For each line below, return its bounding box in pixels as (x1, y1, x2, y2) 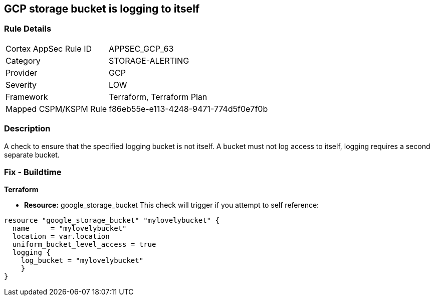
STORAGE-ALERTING (109, 55, 189, 66)
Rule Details (4, 24, 52, 34)
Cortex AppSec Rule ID (6, 43, 92, 54)
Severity (6, 79, 37, 90)
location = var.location (12, 232, 110, 241)
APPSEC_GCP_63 (109, 43, 174, 54)
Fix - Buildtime (4, 167, 62, 177)
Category (6, 55, 41, 66)
